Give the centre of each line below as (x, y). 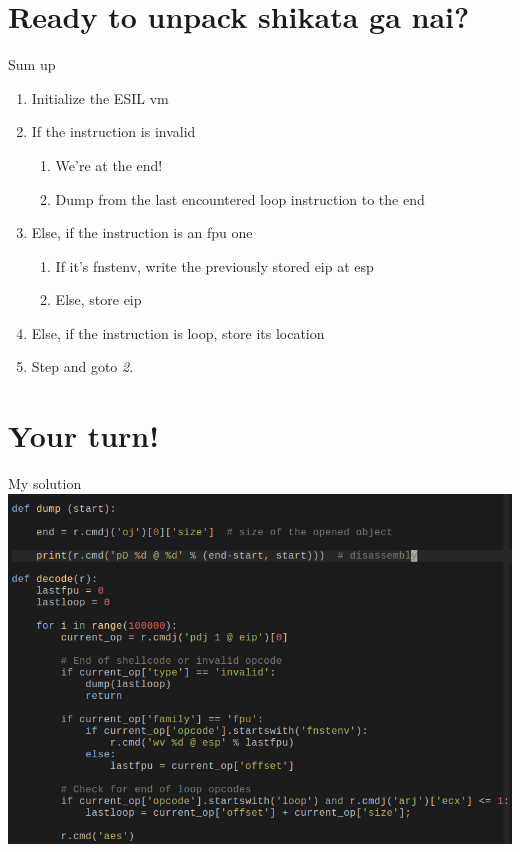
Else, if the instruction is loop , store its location (178, 332)
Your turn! (84, 435)
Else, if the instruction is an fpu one (142, 232)
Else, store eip (98, 299)
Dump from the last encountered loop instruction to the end (240, 198)
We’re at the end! (109, 164)
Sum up (32, 64)
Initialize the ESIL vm (100, 97)
